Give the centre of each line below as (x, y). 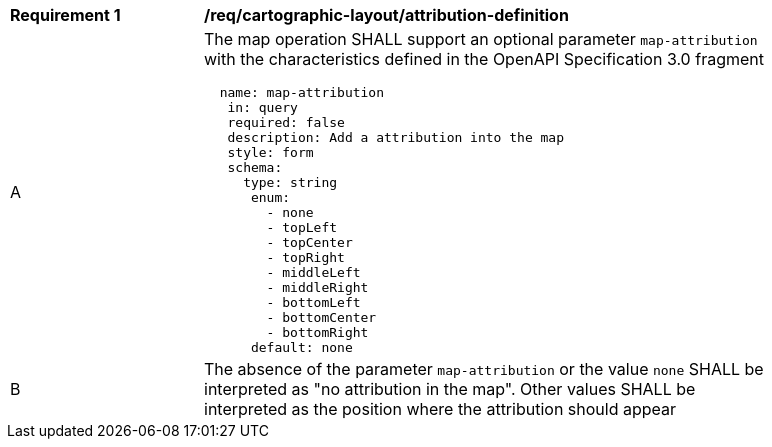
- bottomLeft (313, 302)
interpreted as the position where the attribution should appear (440, 409)
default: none (301, 347)
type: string (290, 182)
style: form (270, 152)
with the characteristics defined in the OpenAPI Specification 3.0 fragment (484, 59)
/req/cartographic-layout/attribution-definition (386, 15)
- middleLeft (313, 272)
